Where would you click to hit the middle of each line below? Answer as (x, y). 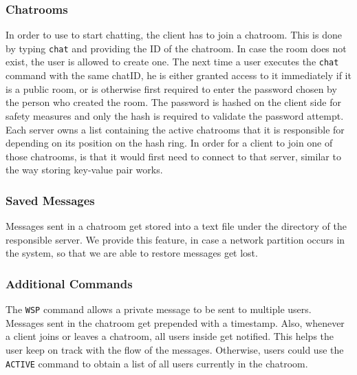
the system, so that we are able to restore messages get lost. (132, 253)
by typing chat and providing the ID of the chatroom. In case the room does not (176, 48)
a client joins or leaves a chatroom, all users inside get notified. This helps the (170, 336)
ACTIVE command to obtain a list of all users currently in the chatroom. (157, 363)
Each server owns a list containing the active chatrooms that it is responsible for (175, 129)
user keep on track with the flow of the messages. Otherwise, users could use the (175, 349)
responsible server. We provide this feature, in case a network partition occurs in (175, 239)
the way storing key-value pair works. (84, 170)
